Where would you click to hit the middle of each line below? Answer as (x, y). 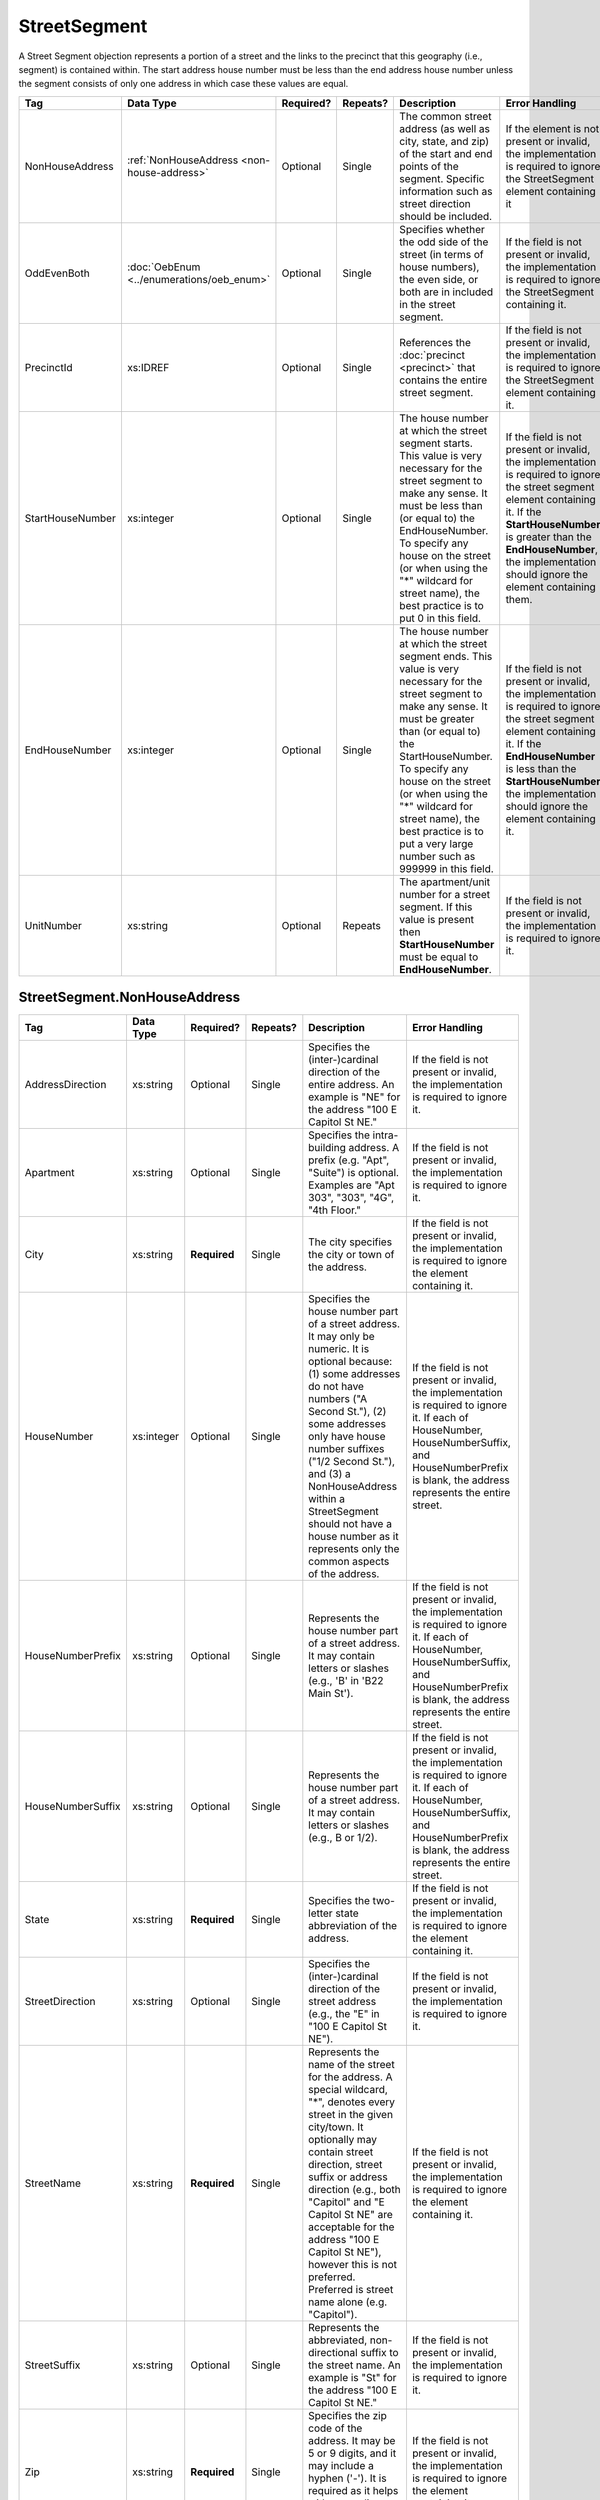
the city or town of (351, 1255)
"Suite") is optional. (354, 1173)
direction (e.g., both (355, 2190)
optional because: (350, 1362)
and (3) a (330, 1474)
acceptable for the (351, 2227)
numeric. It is (339, 1349)
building (327, 1148)
